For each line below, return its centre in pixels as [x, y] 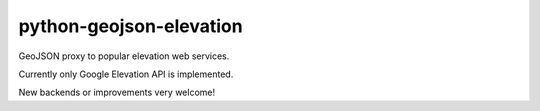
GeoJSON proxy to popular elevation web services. [124, 56]
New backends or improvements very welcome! [116, 92]
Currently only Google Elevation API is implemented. [126, 74]
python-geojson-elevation [131, 26]
